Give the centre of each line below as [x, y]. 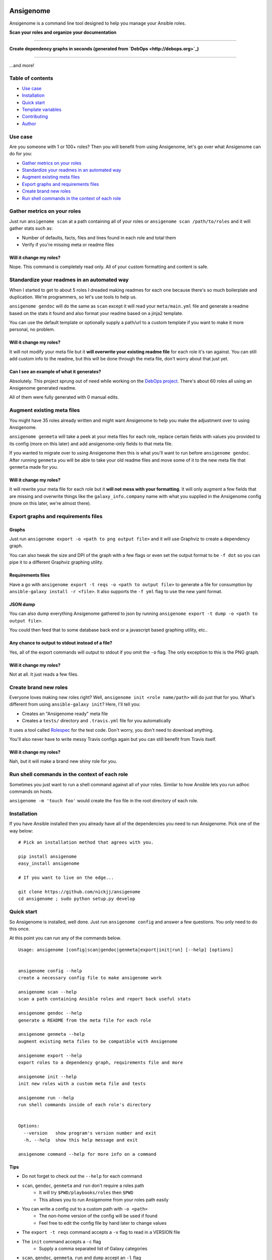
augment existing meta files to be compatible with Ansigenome [98, 1041]
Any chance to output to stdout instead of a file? [61, 643]
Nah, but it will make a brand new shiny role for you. [63, 762]
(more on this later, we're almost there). [50, 503]
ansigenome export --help [50, 1055]
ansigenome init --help [48, 1077]
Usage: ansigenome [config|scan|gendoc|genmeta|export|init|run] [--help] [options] [126, 950]
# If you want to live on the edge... [66, 878]
